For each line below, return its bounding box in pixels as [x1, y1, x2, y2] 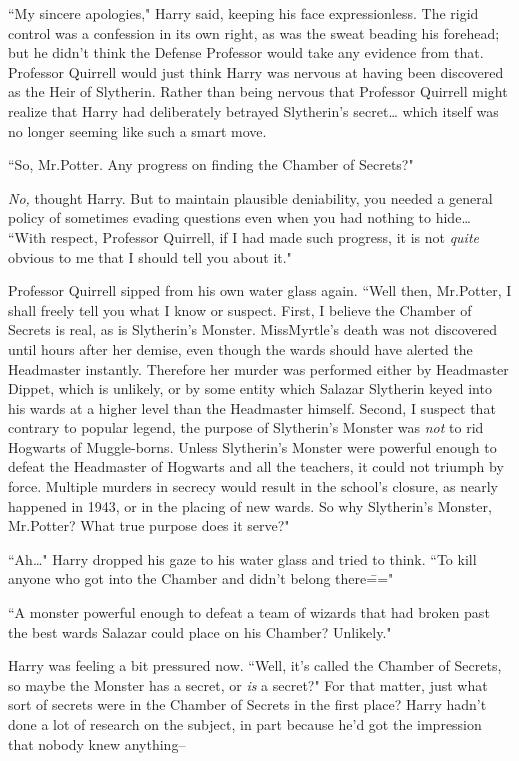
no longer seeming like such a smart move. [8, 120, 267, 141]
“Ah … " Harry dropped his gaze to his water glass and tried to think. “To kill [8, 548, 477, 569]
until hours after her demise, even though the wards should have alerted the [8, 338, 473, 359]
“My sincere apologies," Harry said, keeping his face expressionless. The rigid [8, 3, 479, 23]
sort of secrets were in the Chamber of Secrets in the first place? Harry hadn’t [8, 694, 487, 715]
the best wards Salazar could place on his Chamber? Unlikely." [8, 621, 392, 642]
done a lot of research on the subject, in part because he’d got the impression [8, 714, 482, 734]
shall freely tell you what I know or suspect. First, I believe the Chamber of [8, 299, 472, 320]
